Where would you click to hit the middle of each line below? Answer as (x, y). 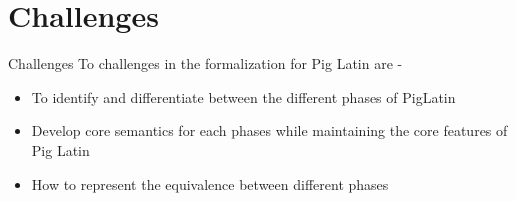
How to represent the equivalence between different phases (210, 183)
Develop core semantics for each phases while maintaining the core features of (269, 130)
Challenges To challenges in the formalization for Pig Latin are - (205, 63)
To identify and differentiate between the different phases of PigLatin (243, 96)
